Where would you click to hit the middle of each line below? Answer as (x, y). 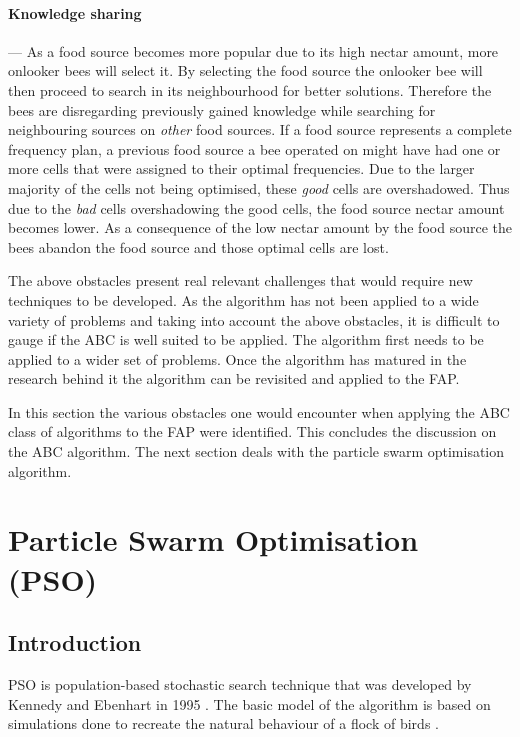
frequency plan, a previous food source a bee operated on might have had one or (254, 148)
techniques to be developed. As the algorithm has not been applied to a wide (243, 299)
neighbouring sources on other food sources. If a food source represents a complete (260, 129)
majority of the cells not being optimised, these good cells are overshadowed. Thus (259, 187)
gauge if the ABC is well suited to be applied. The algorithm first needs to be (246, 339)
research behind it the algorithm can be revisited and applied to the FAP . (234, 378)
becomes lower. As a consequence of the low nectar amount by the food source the (260, 227)
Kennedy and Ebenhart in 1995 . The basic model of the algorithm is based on (249, 703)
